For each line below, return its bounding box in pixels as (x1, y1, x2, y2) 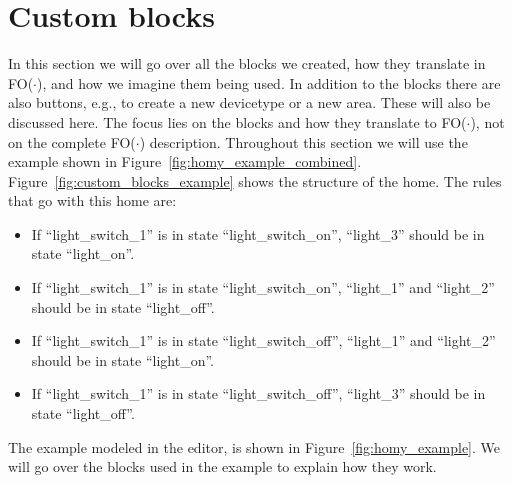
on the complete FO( (8, 131, 136, 152)
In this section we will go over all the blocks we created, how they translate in (8, 53, 486, 74)
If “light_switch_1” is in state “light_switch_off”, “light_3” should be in (31, 383, 486, 404)
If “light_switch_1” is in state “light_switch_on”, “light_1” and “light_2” (31, 277, 495, 298)
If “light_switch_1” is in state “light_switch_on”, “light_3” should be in (31, 223, 485, 244)
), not (470, 111, 505, 132)
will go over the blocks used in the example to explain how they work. (8, 456, 437, 477)
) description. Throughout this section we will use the (139, 131, 468, 152)
